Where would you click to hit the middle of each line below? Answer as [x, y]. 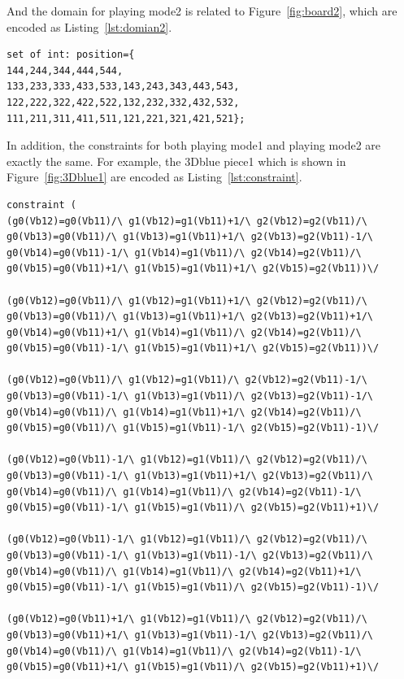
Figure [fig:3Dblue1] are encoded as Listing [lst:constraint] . [154, 177]
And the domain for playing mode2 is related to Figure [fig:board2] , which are [202, 11]
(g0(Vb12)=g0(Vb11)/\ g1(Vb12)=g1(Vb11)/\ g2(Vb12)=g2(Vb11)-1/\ [187, 380]
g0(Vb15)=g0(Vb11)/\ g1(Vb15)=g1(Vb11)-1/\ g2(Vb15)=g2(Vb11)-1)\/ [193, 428]
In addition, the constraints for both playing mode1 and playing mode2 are [193, 145]
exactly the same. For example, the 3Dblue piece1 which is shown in [176, 161]
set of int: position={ [71, 55]
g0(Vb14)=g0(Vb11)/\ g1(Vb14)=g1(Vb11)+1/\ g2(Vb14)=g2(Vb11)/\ [184, 412]
